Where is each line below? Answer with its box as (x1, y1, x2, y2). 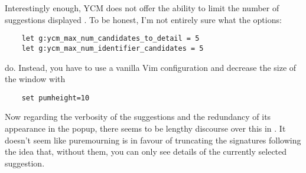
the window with (5, 73, 66, 85)
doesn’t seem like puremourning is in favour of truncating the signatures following (5, 133, 301, 146)
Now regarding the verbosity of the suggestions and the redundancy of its (5, 110, 271, 123)
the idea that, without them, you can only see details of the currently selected (5, 145, 287, 158)
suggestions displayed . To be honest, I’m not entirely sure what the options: (5, 13, 282, 25)
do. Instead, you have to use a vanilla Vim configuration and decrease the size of (5, 61, 297, 73)
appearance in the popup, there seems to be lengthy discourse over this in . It (5, 122, 286, 134)
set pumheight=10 (21, 93, 90, 102)
